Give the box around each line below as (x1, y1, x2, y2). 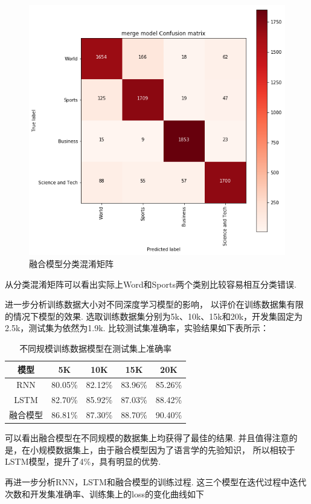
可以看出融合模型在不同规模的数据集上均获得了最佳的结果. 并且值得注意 (5, 431, 289, 444)
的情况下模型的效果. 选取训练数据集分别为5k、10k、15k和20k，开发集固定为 (5, 309, 303, 322)
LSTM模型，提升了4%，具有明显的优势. (5, 455, 161, 468)
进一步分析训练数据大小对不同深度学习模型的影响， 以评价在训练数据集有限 (5, 298, 304, 311)
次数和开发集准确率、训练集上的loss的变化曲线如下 (5, 487, 204, 500)
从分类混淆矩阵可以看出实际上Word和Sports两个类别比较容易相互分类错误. (5, 277, 297, 290)
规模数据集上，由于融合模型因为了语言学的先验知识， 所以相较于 (38, 443, 295, 456)
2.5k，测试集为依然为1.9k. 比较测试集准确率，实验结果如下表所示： (5, 321, 269, 334)
